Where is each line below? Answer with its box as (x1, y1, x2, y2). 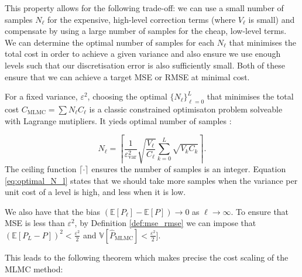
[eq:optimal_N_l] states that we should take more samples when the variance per (5, 174, 298, 186)
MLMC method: (5, 262, 63, 275)
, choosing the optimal (87, 90, 167, 102)
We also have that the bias (5, 205, 101, 217)
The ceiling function (5, 162, 77, 175)
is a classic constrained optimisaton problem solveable (89, 102, 283, 115)
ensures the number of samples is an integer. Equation (91, 162, 286, 175)
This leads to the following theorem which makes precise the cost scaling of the (5, 251, 289, 263)
